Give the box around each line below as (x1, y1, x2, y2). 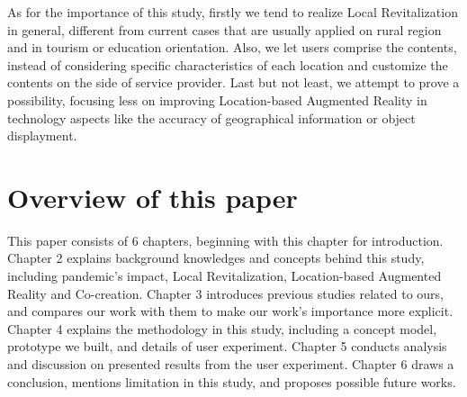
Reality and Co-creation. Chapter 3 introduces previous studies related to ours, (7, 284, 444, 302)
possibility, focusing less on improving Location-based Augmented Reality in (7, 90, 427, 109)
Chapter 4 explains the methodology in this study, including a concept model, (7, 319, 437, 338)
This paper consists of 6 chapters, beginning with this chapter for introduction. (7, 230, 444, 249)
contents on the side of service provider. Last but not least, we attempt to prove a (7, 73, 460, 92)
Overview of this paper (7, 178, 298, 215)
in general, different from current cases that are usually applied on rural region (7, 20, 442, 39)
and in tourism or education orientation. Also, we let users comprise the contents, (7, 38, 457, 57)
